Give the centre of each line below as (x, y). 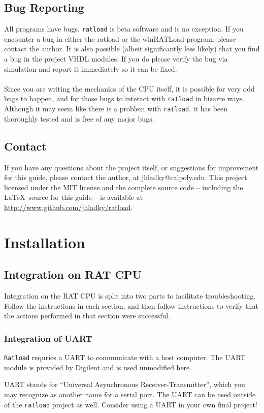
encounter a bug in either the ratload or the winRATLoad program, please (120, 38)
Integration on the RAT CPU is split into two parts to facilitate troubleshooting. (130, 296)
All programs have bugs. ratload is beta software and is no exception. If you (124, 29)
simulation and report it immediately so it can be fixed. (91, 68)
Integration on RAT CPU (73, 274)
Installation (45, 242)
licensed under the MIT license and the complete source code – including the (124, 187)
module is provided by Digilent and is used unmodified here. (98, 367)
